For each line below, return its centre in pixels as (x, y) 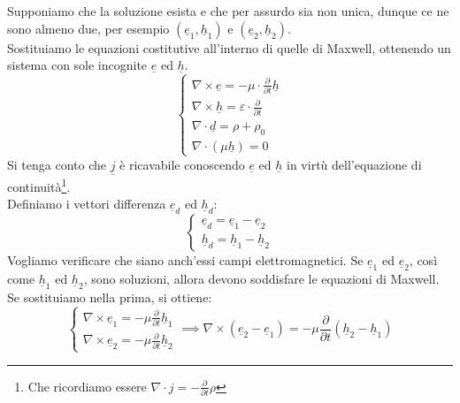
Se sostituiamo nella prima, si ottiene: (110, 297)
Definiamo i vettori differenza (87, 204)
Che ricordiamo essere (87, 386)
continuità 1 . (39, 185)
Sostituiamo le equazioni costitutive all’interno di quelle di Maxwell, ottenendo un (229, 47)
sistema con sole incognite (77, 65)
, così (423, 260)
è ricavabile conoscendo (182, 164)
